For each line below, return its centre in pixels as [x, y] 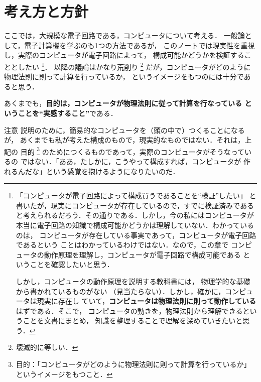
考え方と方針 [46, 11]
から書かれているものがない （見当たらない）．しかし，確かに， [120, 291]
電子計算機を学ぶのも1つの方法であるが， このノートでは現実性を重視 [140, 45]
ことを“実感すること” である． [68, 113]
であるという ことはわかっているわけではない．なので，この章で [122, 245]
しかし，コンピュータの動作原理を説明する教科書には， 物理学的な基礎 [133, 281]
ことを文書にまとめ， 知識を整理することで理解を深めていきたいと [133, 321]
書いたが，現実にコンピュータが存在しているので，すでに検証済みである [135, 205]
